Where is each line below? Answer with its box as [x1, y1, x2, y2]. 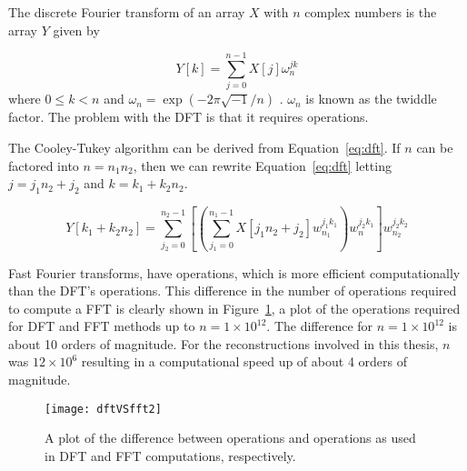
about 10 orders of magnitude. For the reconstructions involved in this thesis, [8, 334, 439, 353]
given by [53, 20, 100, 39]
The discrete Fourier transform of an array [8, 3, 245, 21]
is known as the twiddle [305, 89, 437, 108]
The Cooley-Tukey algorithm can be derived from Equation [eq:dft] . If [8, 137, 401, 156]
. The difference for [266, 316, 373, 336]
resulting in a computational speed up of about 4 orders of [81, 352, 407, 371]
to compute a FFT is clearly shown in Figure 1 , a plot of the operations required [8, 298, 461, 317]
